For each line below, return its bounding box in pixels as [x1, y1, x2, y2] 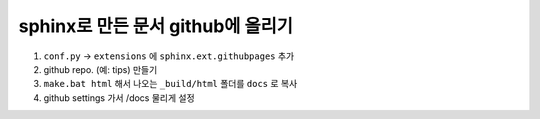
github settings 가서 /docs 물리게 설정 [43, 91, 195, 104]
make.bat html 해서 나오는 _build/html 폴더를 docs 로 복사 [43, 78, 298, 90]
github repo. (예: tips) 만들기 [43, 63, 158, 75]
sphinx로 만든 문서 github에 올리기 [18, 15, 294, 37]
